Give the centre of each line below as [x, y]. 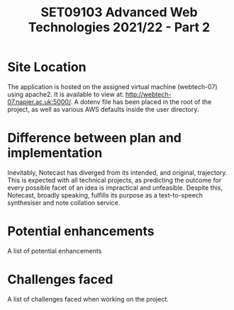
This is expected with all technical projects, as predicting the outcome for [115, 180]
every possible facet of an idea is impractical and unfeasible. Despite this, [115, 188]
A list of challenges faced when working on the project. [88, 299]
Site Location [47, 67]
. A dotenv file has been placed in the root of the [141, 102]
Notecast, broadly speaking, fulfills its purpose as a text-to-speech [105, 195]
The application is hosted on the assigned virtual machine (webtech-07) [112, 86]
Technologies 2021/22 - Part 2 [119, 27]
